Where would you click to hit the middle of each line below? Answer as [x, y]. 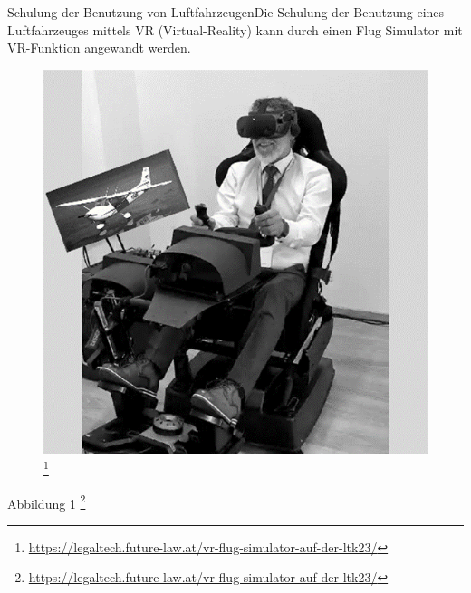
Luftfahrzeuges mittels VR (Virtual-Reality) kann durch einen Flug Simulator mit [235, 29]
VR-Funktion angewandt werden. [99, 48]
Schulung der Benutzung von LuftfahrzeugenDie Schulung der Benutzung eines [226, 12]
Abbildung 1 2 [47, 502]
